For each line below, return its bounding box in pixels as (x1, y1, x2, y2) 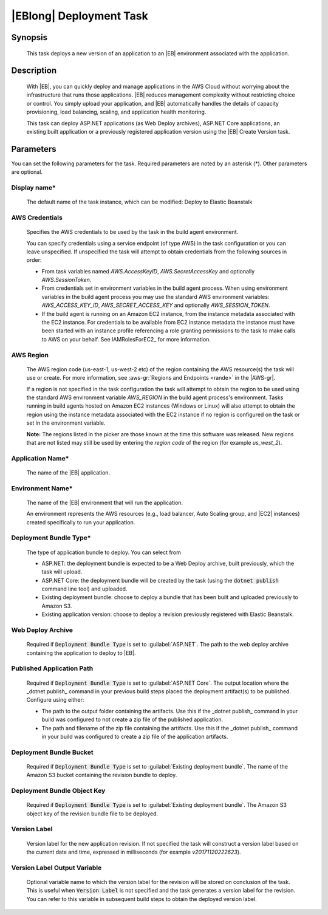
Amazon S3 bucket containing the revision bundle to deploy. (26, 772, 177, 779)
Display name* (11, 183, 56, 191)
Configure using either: (26, 696, 84, 704)
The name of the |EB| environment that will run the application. (26, 499, 183, 506)
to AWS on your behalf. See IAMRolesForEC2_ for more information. (41, 335, 211, 343)
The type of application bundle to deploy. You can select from (26, 549, 182, 556)
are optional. (11, 168, 43, 176)
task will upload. (41, 568, 83, 575)
